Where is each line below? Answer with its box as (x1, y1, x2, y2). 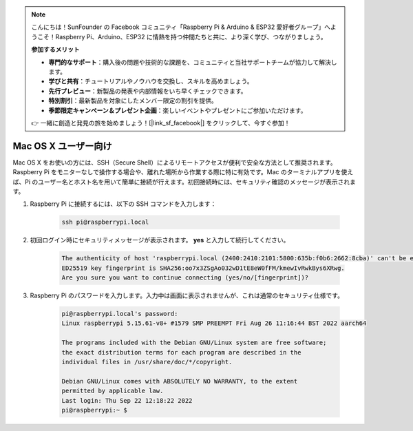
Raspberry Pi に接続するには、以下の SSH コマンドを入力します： (30, 200, 217, 208)
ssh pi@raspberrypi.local (61, 218, 149, 227)
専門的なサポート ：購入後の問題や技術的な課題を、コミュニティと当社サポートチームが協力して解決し (48, 58, 337, 66)
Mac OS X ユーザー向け (12, 140, 113, 151)
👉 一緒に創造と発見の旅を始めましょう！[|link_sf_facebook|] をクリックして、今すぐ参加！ (31, 118, 290, 127)
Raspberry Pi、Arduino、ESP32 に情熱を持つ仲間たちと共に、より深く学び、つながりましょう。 (55, 32, 327, 41)
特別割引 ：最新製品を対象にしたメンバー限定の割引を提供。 (48, 96, 218, 105)
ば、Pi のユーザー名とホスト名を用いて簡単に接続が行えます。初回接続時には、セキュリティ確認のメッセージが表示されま (12, 178, 357, 186)
